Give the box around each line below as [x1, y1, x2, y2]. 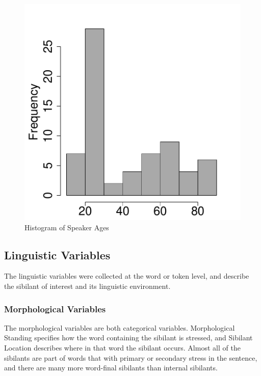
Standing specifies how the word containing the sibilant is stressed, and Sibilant [4, 332, 253, 343]
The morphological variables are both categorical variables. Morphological [4, 322, 235, 333]
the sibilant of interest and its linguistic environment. [4, 280, 171, 291]
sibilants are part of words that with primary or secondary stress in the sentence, [4, 352, 257, 363]
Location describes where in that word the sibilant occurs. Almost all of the [4, 342, 241, 353]
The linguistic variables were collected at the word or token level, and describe [4, 271, 249, 281]
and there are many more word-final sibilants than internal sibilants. [4, 362, 218, 373]
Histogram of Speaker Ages [24, 222, 109, 232]
